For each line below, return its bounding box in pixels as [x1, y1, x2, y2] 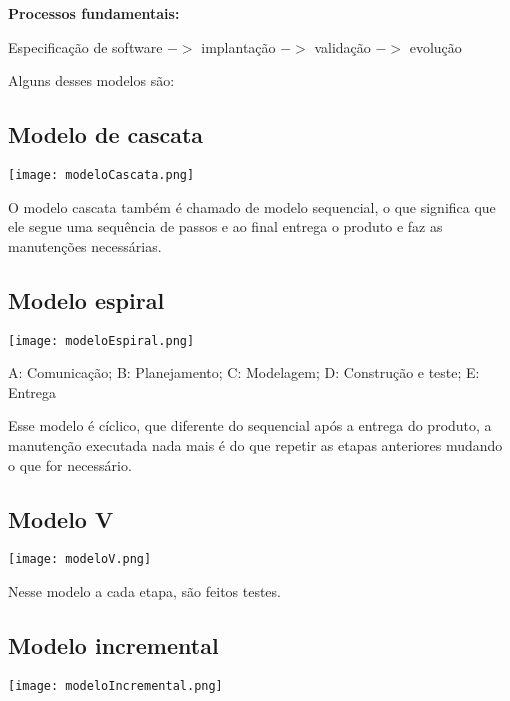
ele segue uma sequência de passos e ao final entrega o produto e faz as [8, 216, 443, 237]
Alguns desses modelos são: [8, 70, 175, 91]
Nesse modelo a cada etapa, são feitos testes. [8, 581, 281, 602]
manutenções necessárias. [8, 235, 162, 256]
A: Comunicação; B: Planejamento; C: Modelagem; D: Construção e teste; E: [8, 362, 480, 383]
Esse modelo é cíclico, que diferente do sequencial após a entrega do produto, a [8, 415, 492, 436]
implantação [201, 36, 276, 57]
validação [314, 36, 371, 57]
